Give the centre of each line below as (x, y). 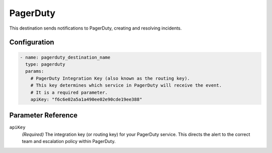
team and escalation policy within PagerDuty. (69, 141)
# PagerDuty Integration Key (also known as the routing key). (110, 78)
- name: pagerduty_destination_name (65, 57)
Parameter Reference (44, 115)
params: (35, 71)
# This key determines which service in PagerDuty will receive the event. (126, 86)
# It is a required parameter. (69, 92)
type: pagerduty (45, 64)
